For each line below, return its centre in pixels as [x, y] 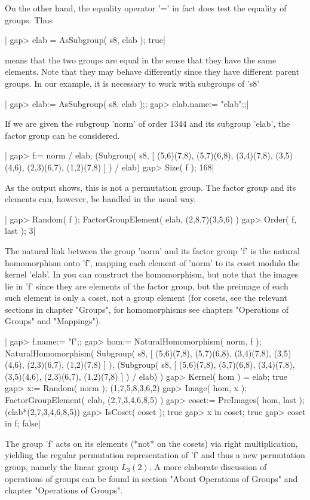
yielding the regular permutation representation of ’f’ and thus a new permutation [155, 455]
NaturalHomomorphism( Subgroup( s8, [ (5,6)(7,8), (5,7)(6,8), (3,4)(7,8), [138, 353]
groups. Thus [29, 19]
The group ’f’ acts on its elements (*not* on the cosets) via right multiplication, [151, 443]
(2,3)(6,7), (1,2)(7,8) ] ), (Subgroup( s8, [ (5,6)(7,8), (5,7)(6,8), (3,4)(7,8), [161, 365]
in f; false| [23, 423]
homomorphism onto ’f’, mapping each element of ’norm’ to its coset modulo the [152, 262]
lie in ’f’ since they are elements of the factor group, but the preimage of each [147, 286]
